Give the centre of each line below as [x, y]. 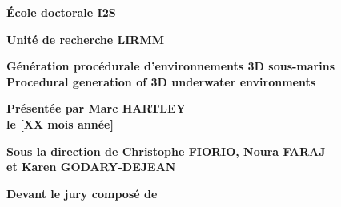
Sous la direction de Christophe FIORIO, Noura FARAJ [166, 151]
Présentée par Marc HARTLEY [96, 108]
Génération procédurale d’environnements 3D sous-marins [171, 66]
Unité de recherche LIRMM [86, 39]
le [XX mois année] [60, 123]
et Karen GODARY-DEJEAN [91, 167]
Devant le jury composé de [82, 193]
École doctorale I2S [61, 12]
